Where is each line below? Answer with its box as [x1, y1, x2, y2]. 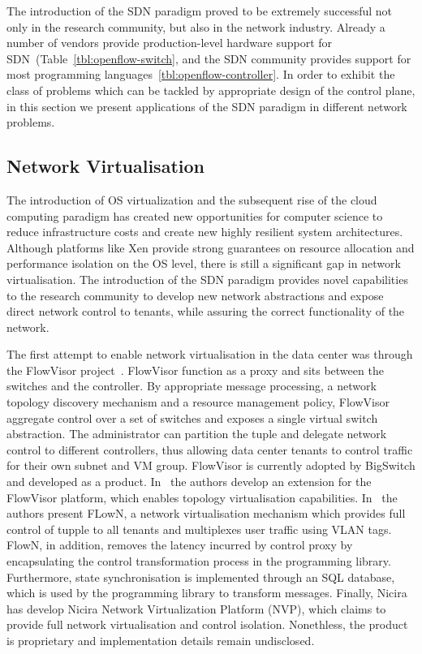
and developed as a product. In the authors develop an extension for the [6, 473, 372, 490]
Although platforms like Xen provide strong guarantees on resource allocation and [6, 239, 415, 256]
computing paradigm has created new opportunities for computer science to [6, 207, 383, 224]
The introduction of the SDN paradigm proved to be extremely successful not [6, 2, 393, 19]
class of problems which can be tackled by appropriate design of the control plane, [6, 81, 416, 98]
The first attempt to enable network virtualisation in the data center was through [6, 346, 413, 363]
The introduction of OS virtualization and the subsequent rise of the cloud [6, 191, 377, 208]
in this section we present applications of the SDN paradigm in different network [6, 97, 407, 114]
